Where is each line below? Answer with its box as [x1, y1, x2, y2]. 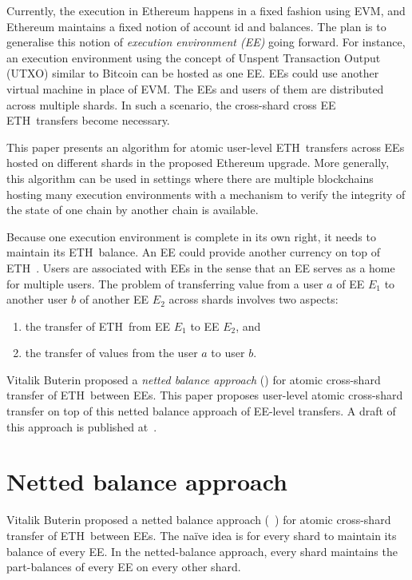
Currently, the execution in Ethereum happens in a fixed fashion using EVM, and [6, 2, 406, 18]
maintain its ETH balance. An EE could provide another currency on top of [6, 244, 380, 260]
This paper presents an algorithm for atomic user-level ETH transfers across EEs [6, 138, 405, 155]
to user [211, 344, 245, 361]
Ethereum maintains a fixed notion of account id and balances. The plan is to [6, 18, 386, 34]
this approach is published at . [6, 418, 157, 435]
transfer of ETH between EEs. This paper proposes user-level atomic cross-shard [6, 387, 403, 403]
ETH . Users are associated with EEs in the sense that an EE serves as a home [6, 259, 395, 276]
